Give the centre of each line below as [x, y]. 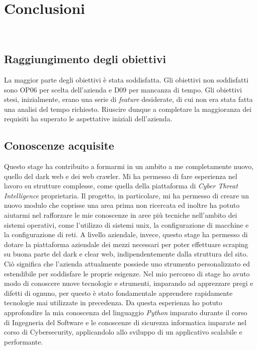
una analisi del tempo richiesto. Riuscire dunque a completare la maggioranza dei [128, 109]
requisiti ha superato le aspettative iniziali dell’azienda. [88, 119]
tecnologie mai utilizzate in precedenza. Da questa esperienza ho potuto [113, 303]
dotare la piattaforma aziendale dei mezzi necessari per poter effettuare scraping [126, 244]
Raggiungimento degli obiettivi [85, 59]
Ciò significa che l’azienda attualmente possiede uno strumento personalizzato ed [127, 264]
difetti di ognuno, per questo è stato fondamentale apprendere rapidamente [118, 293]
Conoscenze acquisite [59, 145]
